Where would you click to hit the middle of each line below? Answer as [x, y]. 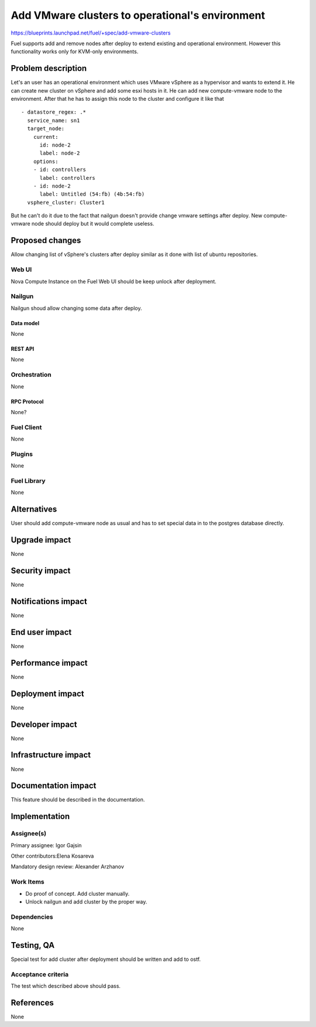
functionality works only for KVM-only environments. [75, 52]
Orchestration [31, 375]
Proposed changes [46, 240]
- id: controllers [60, 170]
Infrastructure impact [51, 755]
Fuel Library [28, 481]
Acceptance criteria [40, 974]
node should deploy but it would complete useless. [93, 224]
